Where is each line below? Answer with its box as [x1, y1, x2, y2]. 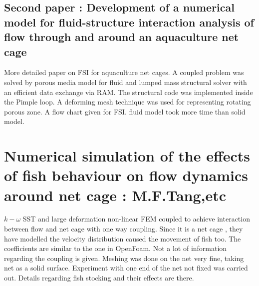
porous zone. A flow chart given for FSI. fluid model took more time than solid [4, 106, 246, 116]
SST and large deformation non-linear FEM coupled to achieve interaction [22, 213, 250, 224]
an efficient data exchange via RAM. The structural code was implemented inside [4, 86, 253, 97]
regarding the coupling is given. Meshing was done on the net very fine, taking [4, 252, 244, 263]
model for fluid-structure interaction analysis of [4, 14, 254, 29]
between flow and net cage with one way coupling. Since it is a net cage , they [4, 223, 243, 234]
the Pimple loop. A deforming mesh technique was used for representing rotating [4, 96, 251, 107]
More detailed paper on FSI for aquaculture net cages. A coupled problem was [4, 67, 244, 77]
